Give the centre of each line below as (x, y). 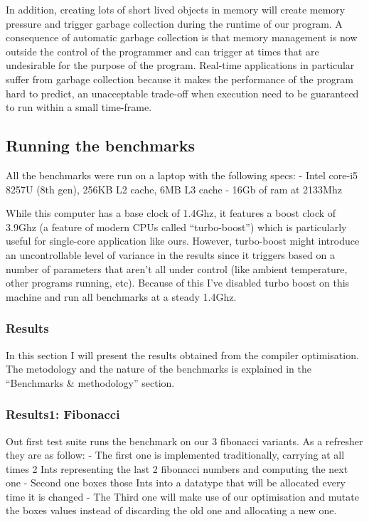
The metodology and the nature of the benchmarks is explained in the (159, 369)
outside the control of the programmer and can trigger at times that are (162, 51)
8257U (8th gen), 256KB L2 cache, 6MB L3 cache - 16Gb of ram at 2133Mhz (174, 189)
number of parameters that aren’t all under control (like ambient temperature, (177, 268)
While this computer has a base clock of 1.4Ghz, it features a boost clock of (171, 213)
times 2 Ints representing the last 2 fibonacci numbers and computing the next (177, 468)
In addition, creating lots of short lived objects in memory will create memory (176, 9)
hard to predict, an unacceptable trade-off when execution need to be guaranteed (182, 93)
